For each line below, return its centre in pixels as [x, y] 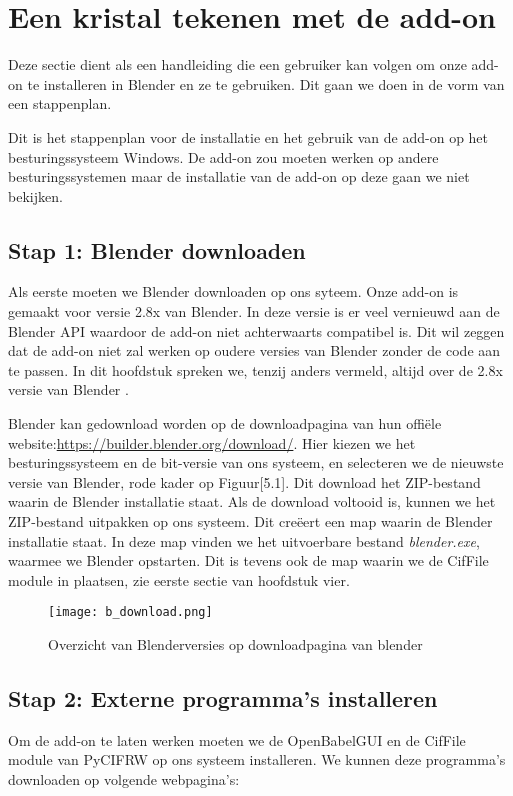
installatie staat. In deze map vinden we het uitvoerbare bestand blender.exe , [244, 540]
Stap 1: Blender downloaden [157, 249]
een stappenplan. [60, 103]
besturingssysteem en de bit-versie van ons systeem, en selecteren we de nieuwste [256, 462]
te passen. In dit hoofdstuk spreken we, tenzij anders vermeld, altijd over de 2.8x [255, 369]
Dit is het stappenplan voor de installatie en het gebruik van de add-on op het [248, 136]
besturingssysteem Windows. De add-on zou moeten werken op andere [223, 156]
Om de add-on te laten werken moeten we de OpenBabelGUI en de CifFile [237, 739]
